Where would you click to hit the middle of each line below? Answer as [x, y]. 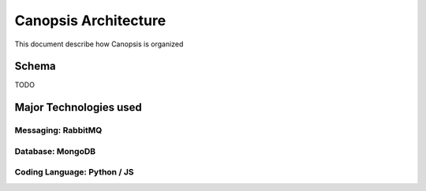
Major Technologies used [78, 107]
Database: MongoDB [55, 151]
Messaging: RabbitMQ [58, 130]
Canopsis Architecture [90, 20]
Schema [35, 66]
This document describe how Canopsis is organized [99, 44]
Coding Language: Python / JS [74, 172]
